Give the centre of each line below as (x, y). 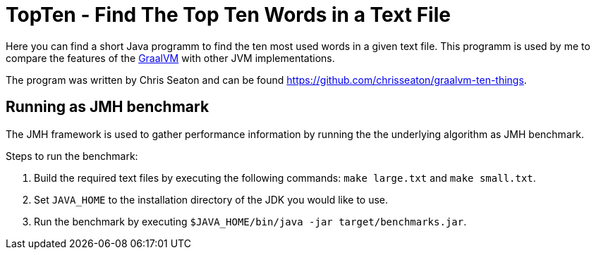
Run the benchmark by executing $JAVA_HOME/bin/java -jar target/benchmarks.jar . (250, 221)
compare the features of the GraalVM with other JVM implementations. (170, 58)
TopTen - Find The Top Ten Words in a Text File (228, 15)
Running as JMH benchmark (108, 107)
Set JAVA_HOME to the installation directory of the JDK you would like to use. (211, 199)
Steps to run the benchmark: (72, 156)
